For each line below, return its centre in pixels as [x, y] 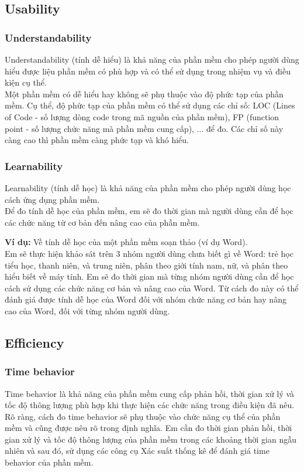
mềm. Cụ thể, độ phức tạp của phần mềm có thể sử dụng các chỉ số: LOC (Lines [150, 105]
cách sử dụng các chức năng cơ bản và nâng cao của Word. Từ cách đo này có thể [152, 288]
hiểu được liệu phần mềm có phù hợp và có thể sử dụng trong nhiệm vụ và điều [148, 71]
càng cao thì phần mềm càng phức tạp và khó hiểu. [97, 140]
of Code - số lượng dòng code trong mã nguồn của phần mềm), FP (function [142, 116]
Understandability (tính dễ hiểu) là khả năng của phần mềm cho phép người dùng [152, 59]
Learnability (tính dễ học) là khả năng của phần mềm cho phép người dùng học [148, 187]
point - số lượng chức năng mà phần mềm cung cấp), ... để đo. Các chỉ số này [144, 128]
